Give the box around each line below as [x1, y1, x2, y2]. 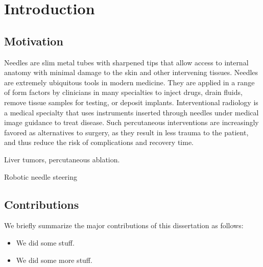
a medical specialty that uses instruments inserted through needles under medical [4, 107, 259, 117]
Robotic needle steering [4, 171, 78, 182]
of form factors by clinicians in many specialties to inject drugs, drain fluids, [4, 87, 243, 98]
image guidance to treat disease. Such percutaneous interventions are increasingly [4, 117, 259, 128]
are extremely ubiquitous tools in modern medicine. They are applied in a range [4, 77, 255, 87]
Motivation [4, 33, 63, 48]
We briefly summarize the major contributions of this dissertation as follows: [4, 220, 244, 231]
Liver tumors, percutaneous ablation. [4, 154, 120, 164]
